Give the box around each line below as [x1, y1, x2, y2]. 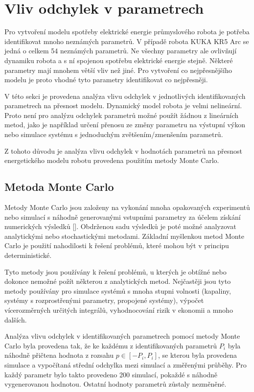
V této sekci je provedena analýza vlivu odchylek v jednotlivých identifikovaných [4, 91, 246, 101]
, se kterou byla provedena [158, 350, 237, 360]
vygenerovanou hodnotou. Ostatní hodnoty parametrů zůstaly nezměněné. [4, 379, 227, 389]
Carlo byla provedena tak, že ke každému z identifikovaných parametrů [4, 340, 217, 350]
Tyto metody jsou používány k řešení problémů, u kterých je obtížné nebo [4, 266, 227, 277]
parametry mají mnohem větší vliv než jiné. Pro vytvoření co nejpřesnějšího [4, 65, 232, 75]
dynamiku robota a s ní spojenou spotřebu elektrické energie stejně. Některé [4, 55, 233, 65]
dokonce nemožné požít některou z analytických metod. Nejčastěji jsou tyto [4, 276, 231, 286]
